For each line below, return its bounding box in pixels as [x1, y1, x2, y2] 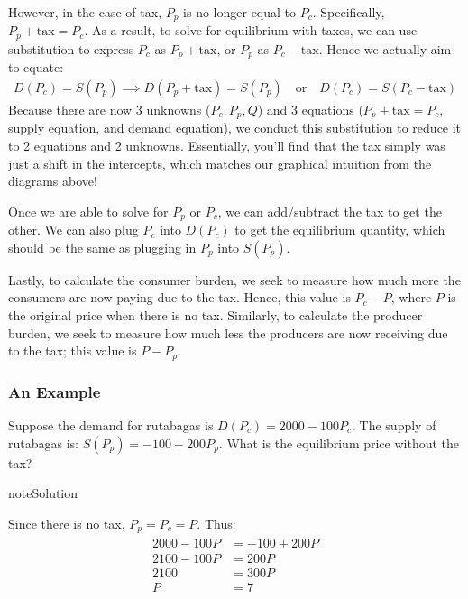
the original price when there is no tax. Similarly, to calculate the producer [8, 306, 423, 325]
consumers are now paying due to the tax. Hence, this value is [8, 288, 351, 307]
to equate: [8, 58, 64, 77]
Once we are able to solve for [8, 201, 169, 220]
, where [390, 288, 432, 307]
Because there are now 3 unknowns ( [8, 99, 211, 118]
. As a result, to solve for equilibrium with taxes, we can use [84, 21, 418, 40]
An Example [8, 380, 101, 402]
